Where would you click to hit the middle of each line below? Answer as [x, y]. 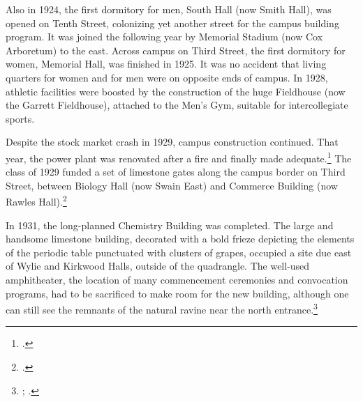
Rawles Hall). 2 [36, 201]
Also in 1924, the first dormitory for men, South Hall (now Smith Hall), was [169, 9]
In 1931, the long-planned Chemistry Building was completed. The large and [170, 225]
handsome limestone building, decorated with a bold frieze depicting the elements [180, 239]
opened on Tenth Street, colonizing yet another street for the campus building [172, 23]
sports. [20, 118]
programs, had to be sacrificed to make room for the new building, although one [177, 293]
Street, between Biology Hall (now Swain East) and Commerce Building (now [172, 185]
